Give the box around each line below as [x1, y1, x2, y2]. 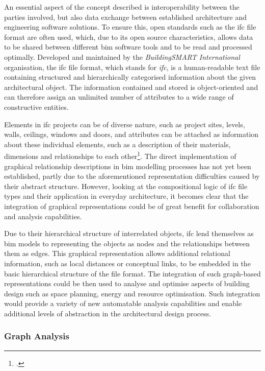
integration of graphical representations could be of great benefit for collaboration [4, 200, 259, 211]
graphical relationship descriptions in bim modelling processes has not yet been [4, 160, 251, 171]
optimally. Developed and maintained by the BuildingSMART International [4, 51, 240, 62]
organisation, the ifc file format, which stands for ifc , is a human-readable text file [4, 61, 260, 72]
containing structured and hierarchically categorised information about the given [4, 72, 256, 82]
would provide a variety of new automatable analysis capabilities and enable [4, 298, 242, 309]
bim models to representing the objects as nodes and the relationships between [4, 238, 250, 248]
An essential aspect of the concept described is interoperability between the [4, 2, 240, 12]
